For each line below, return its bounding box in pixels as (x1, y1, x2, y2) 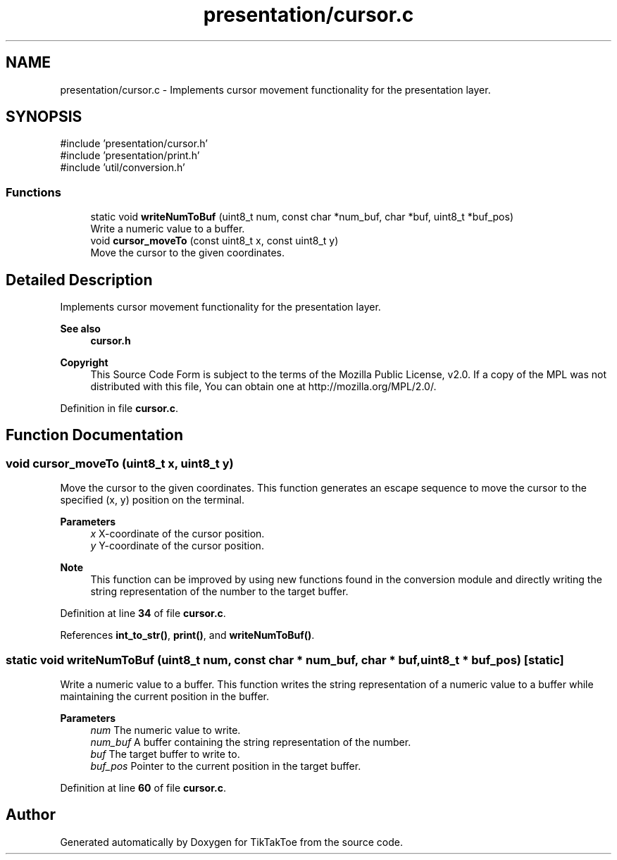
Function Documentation (6, 426, 183, 444)
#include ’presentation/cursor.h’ (60, 137, 208, 150)
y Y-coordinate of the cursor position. (90, 540, 264, 552)
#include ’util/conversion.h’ (60, 161, 185, 174)
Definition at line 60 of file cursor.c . (60, 782, 226, 794)
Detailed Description (6, 270, 153, 289)
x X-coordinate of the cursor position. (90, 528, 265, 540)
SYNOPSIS (6, 108, 82, 126)
